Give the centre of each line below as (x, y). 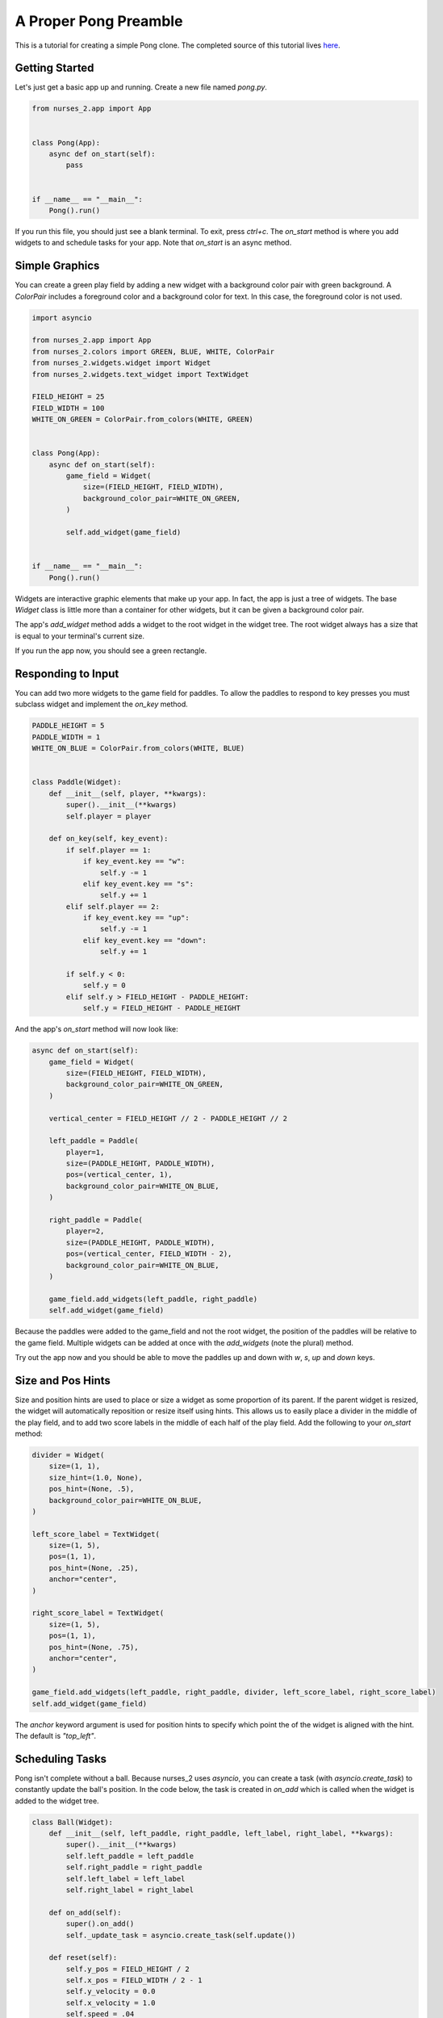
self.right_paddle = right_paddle (134, 1867)
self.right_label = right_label (130, 1890)
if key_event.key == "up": (136, 918)
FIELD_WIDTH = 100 (68, 408)
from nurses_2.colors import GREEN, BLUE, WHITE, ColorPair (153, 352)
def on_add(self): (85, 1912)
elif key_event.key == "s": (138, 883)
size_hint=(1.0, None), (96, 1478)
